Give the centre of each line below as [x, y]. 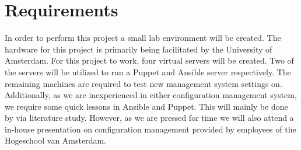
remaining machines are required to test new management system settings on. [143, 83]
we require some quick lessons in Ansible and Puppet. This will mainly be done [146, 106]
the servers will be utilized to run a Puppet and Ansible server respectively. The [148, 71]
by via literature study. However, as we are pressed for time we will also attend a [149, 118]
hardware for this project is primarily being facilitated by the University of [139, 49]
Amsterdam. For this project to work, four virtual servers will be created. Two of [149, 60]
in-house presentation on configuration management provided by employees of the [150, 129]
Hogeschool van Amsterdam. [56, 140]
